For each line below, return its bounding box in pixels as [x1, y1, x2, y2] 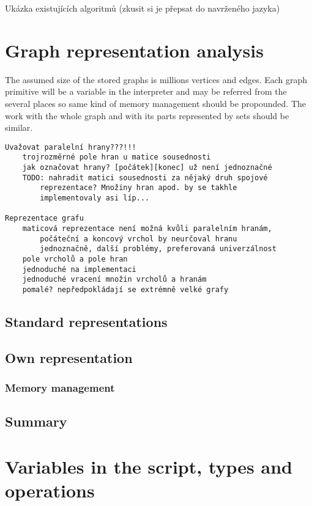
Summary [5, 412, 67, 431]
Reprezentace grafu [5, 214, 84, 223]
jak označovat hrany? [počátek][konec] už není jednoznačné [22, 163, 272, 172]
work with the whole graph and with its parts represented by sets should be [5, 109, 289, 122]
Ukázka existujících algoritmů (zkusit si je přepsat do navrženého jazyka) [5, 2, 280, 14]
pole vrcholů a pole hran [22, 254, 128, 263]
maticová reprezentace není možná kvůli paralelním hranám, [22, 224, 272, 233]
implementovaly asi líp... [40, 193, 150, 202]
